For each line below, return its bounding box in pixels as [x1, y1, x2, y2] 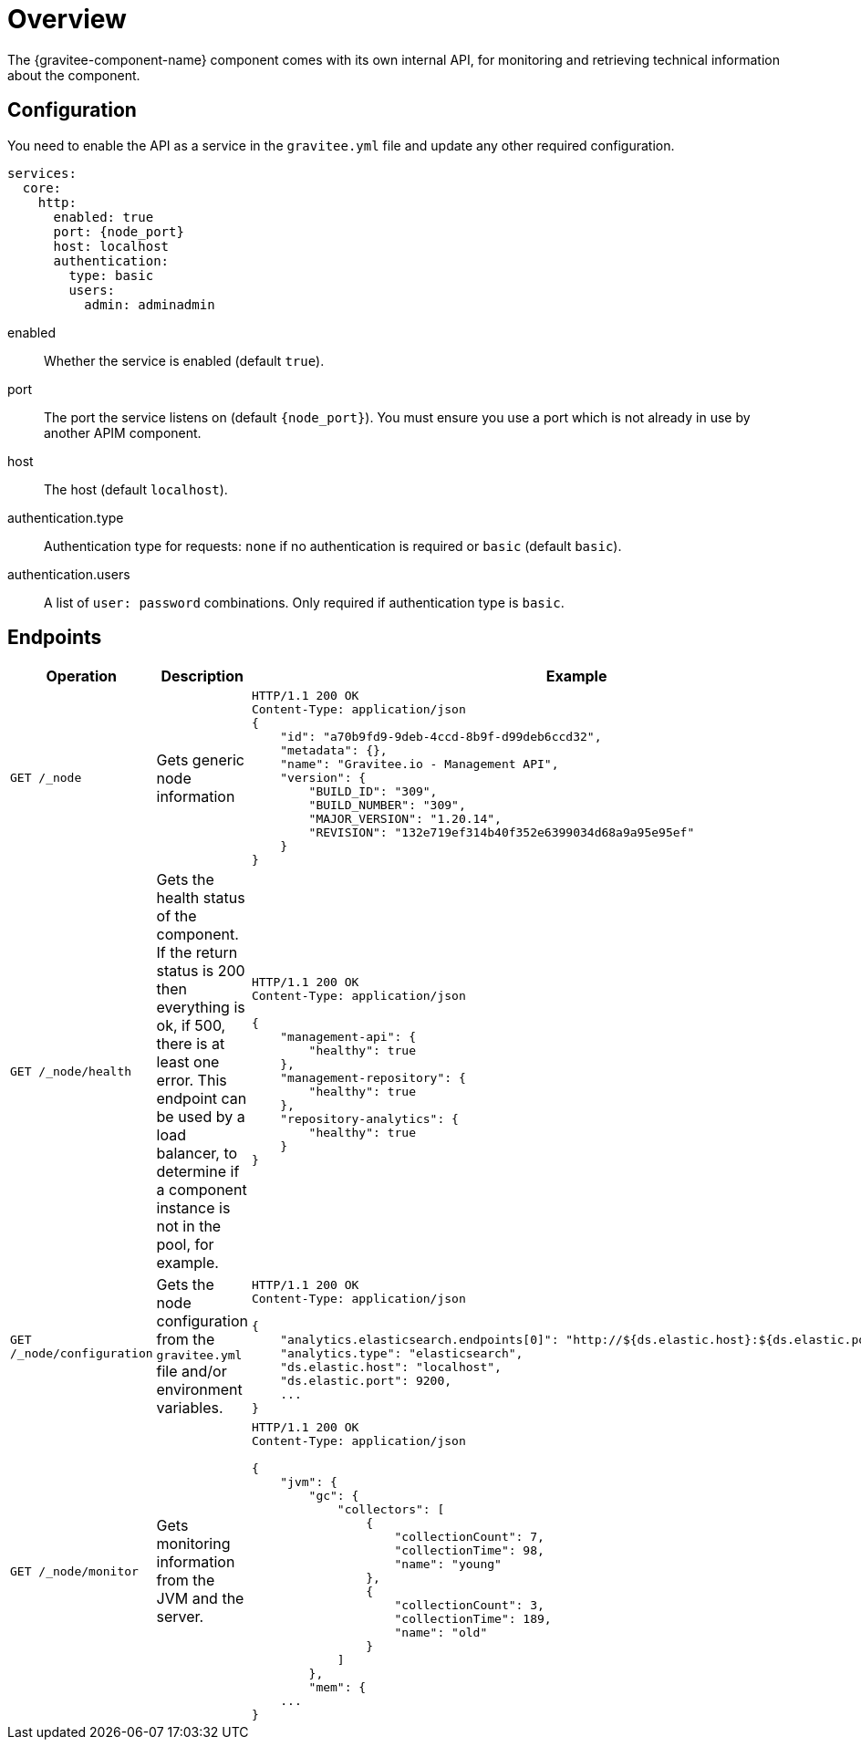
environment [156, 1380, 243, 1399]
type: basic [68, 267, 154, 283]
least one [156, 1053, 220, 1072]
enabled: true [53, 209, 154, 224]
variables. [156, 1399, 223, 1418]
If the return [156, 943, 238, 962]
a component [156, 1180, 247, 1200]
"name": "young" [394, 1557, 502, 1572]
